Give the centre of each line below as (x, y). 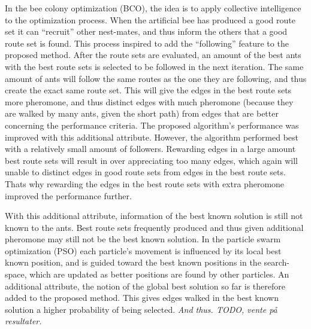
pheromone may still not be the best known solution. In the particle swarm (143, 239)
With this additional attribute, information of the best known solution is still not (154, 216)
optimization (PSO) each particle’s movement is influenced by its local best (143, 250)
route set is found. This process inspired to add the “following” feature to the (147, 43)
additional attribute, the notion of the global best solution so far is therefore (145, 286)
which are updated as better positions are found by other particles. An (159, 274)
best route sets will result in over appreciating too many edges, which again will (151, 160)
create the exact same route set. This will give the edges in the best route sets (148, 90)
